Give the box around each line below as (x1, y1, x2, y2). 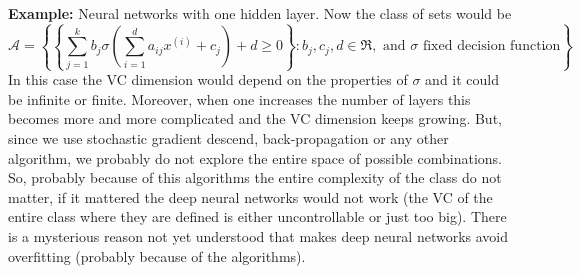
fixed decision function (422, 39, 561, 54)
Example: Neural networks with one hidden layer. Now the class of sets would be (8, 3, 512, 23)
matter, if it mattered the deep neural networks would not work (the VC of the (8, 186, 493, 207)
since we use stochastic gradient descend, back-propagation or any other (8, 128, 449, 149)
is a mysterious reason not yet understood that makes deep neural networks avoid (8, 226, 509, 246)
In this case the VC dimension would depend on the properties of (8, 69, 408, 90)
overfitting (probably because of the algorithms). (8, 245, 306, 266)
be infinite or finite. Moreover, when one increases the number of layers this (8, 88, 471, 109)
